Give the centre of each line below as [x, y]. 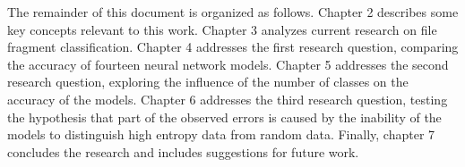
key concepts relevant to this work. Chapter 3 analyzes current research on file [222, 29]
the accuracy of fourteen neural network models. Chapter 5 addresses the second [228, 64]
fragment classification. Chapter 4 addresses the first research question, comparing [233, 47]
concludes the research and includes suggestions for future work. [183, 151]
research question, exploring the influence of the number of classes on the [208, 82]
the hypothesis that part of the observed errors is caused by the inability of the [224, 117]
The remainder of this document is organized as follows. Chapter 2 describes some [233, 12]
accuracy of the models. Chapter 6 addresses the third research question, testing [228, 99]
